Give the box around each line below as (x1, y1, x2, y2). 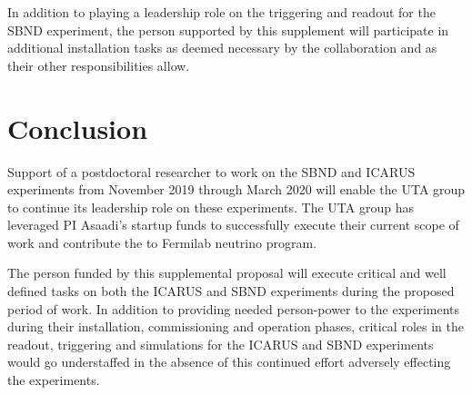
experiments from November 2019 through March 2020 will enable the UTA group (7, 180, 466, 199)
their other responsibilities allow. (7, 55, 190, 74)
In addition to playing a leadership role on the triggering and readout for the (7, 3, 436, 21)
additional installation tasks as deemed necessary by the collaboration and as (7, 38, 437, 57)
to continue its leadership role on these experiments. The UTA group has (7, 197, 414, 216)
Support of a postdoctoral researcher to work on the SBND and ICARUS (7, 162, 416, 181)
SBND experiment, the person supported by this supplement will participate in (7, 20, 449, 39)
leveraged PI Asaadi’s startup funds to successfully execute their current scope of (7, 215, 459, 234)
